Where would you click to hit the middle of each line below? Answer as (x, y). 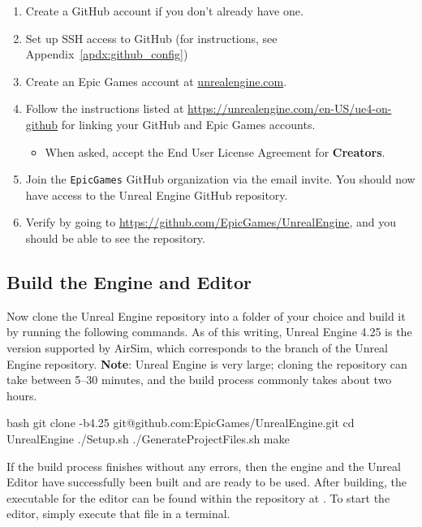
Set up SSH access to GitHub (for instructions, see (151, 38)
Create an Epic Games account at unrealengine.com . (156, 81)
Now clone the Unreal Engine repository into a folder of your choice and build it (206, 315)
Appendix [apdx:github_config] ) (107, 54)
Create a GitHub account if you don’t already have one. (164, 11)
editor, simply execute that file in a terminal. (118, 514)
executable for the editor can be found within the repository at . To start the (198, 497)
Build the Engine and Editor (129, 281)
